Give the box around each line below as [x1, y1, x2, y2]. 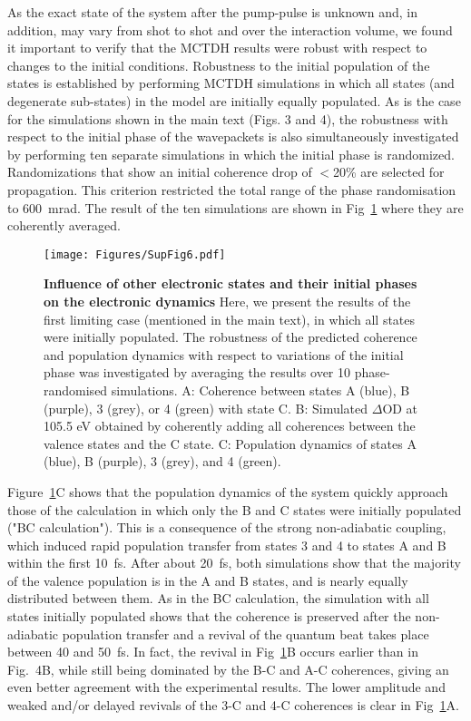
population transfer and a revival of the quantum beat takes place [62, 624, 429, 643]
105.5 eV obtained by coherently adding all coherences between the [44, 416, 416, 435]
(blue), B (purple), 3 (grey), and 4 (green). [44, 452, 281, 471]
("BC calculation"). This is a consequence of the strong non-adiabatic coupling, [7, 518, 446, 537]
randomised [44, 380, 108, 399]
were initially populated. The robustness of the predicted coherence [44, 327, 417, 346]
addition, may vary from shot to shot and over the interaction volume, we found [7, 20, 453, 39]
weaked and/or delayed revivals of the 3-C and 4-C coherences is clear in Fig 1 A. [7, 696, 459, 715]
